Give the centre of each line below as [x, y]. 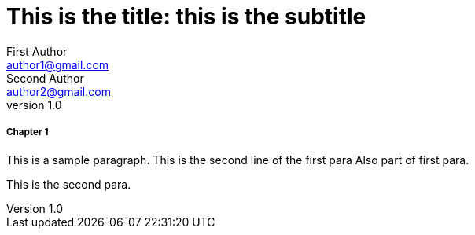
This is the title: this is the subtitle [186, 17]
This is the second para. [69, 184]
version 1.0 [34, 105]
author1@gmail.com [58, 64]
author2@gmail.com [59, 91]
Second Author [45, 78]
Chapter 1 [28, 132]
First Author [37, 51]
